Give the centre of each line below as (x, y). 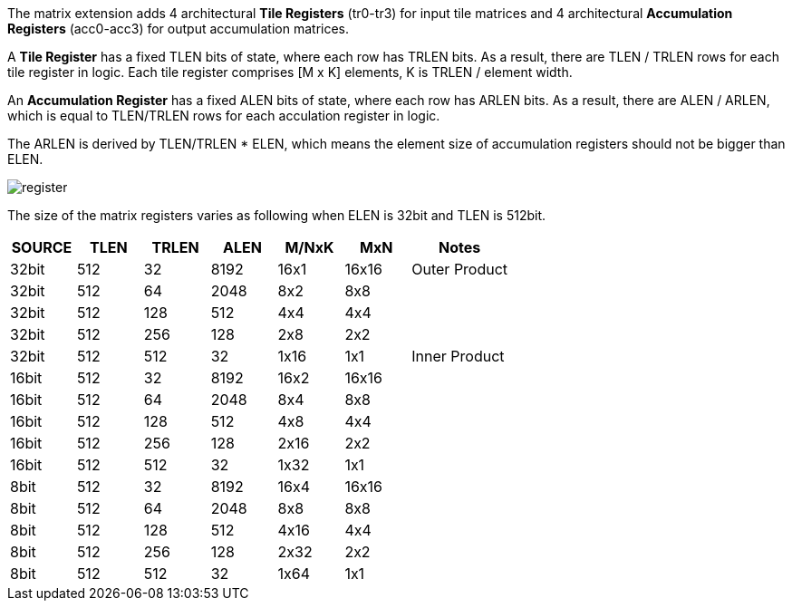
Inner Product (458, 356)
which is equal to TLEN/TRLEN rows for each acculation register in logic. (224, 116)
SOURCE (42, 247)
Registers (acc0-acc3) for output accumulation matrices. (179, 29)
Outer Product (460, 269)
